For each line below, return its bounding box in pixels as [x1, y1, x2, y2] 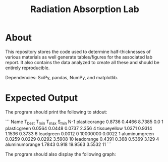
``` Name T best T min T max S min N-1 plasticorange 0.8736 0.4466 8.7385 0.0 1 [5, 119, 164, 126]
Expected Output [5, 92, 78, 104]
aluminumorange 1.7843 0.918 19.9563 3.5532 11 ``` [5, 141, 112, 147]
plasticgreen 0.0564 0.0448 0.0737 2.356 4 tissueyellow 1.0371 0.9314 [5, 125, 152, 131]
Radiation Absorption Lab [30, 4, 140, 15]
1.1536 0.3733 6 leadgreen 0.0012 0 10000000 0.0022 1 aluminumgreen [5, 130, 154, 137]
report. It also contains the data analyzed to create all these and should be [5, 59, 160, 65]
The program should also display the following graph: [5, 151, 116, 157]
